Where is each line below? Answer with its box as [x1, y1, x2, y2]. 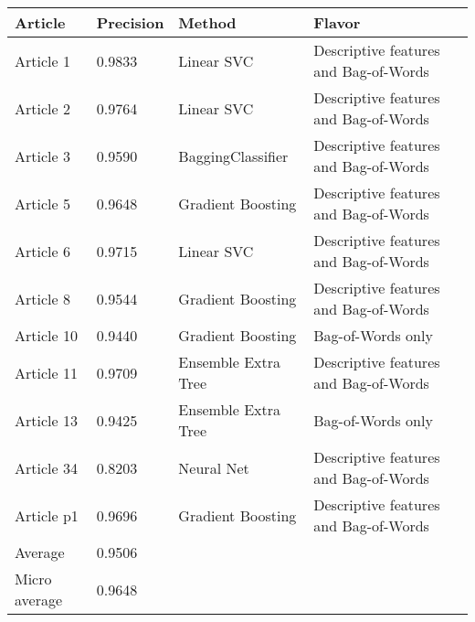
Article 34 [15, 456, 78, 478]
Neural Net [178, 456, 249, 478]
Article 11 [15, 361, 78, 383]
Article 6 [15, 240, 70, 262]
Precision [96, 12, 164, 33]
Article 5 [15, 192, 70, 214]
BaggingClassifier [178, 145, 289, 166]
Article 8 [15, 287, 70, 309]
